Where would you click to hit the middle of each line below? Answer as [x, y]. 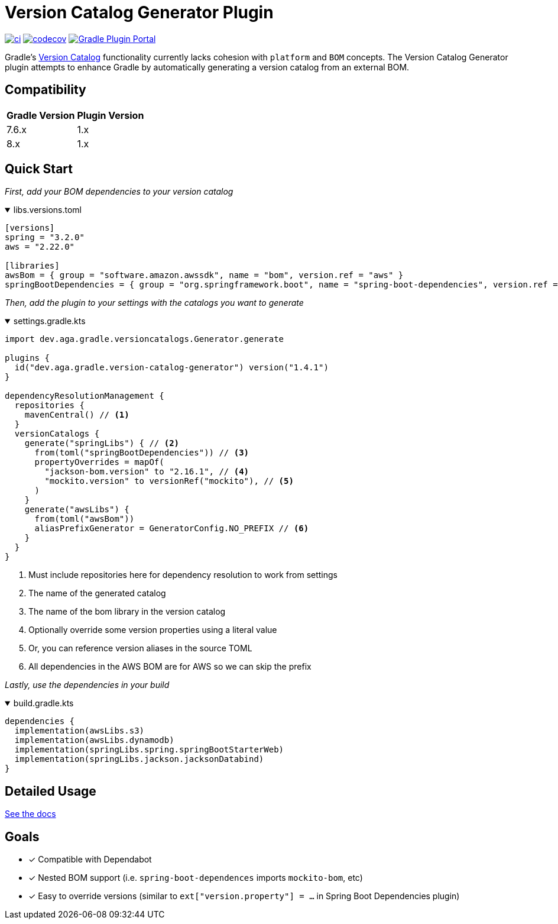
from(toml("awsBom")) [85, 519]
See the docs [30, 814]
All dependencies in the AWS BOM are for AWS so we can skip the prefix [170, 667]
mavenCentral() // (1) [77, 415]
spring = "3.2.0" [45, 238]
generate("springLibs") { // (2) [102, 443]
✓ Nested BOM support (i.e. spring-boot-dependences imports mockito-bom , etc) [196, 878]
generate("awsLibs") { [77, 510]
